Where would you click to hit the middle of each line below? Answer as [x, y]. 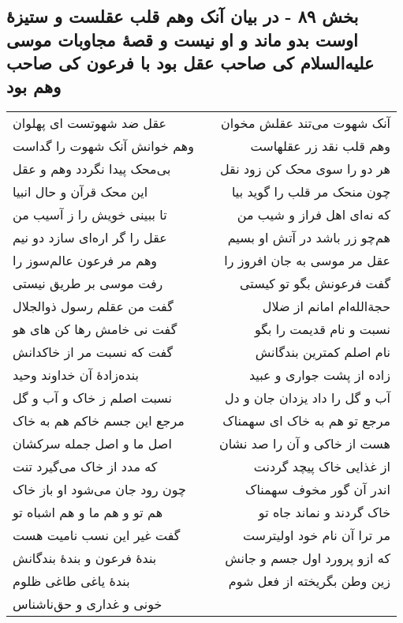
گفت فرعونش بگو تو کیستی [315, 283]
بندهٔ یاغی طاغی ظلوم [71, 581]
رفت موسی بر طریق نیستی [88, 283]
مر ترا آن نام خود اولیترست [317, 535]
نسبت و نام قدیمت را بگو [323, 329]
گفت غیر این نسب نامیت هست [97, 535]
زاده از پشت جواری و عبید [320, 375]
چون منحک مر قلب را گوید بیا [311, 192]
